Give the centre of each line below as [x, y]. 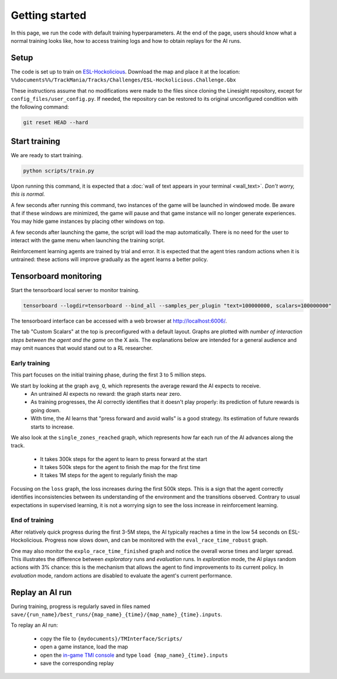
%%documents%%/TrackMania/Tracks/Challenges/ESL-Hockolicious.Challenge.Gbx [123, 80]
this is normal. [28, 194]
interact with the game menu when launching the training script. [88, 240]
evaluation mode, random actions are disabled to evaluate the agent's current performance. [122, 575]
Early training [30, 363]
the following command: [40, 107]
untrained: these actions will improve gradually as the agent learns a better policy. [109, 259]
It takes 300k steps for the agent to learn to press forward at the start [124, 459]
